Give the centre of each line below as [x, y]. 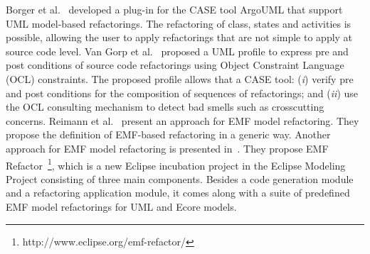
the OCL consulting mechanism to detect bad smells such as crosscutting [165, 107]
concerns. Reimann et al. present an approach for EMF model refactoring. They [183, 120]
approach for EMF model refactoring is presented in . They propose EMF [167, 148]
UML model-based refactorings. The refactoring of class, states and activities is [179, 23]
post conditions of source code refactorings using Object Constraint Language [175, 65]
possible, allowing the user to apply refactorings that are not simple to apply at [179, 37]
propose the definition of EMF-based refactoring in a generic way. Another [168, 134]
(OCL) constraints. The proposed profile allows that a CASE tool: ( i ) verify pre [180, 78]
